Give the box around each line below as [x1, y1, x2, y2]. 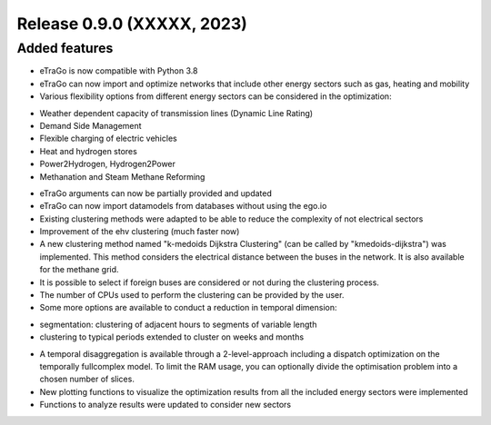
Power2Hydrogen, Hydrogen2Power [39, 159, 176, 170]
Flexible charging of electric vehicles [39, 133, 177, 144]
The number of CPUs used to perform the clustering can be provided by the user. [39, 290, 345, 301]
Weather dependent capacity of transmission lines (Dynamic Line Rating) [39, 107, 314, 118]
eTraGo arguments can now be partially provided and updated [39, 187, 273, 199]
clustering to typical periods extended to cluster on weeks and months [39, 331, 305, 342]
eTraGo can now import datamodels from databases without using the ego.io [39, 201, 327, 212]
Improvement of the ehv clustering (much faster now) [39, 226, 240, 237]
